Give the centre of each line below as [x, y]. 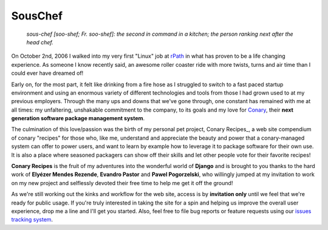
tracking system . [32, 220]
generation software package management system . [78, 118]
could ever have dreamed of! [47, 73]
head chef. [40, 42]
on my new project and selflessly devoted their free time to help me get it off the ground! [122, 183]
